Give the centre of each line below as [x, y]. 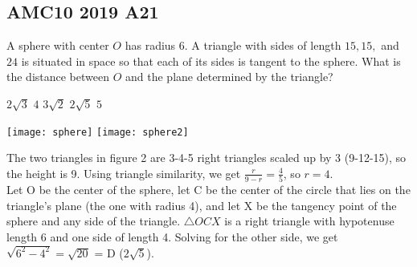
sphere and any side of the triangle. [94, 221]
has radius [150, 45]
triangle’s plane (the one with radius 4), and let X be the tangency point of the [202, 205]
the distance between [58, 77]
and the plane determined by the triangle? [229, 77]
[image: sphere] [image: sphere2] [98, 132]
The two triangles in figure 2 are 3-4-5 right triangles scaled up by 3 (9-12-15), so [206, 158]
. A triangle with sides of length [263, 45]
